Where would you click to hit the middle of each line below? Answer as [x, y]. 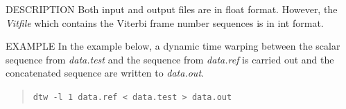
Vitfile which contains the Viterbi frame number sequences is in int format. [165, 22]
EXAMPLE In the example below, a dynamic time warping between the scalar [173, 46]
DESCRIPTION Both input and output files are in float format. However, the [172, 9]
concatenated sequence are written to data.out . [105, 73]
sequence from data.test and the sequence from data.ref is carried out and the [170, 59]
